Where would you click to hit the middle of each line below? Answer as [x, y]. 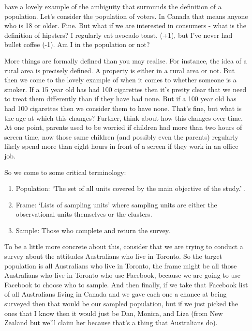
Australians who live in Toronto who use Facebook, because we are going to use [122, 275]
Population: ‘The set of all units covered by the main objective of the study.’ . [131, 188]
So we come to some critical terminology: [65, 172]
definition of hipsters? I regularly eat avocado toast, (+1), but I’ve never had [119, 35]
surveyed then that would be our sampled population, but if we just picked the [121, 304]
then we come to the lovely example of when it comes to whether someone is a [120, 80]
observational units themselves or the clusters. [84, 214]
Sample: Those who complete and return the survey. [93, 230]
